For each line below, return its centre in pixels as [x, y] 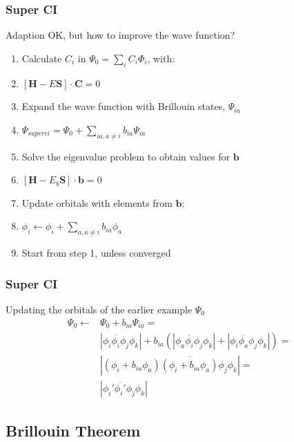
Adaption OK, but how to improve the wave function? [120, 35]
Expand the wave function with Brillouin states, [124, 106]
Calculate [42, 58]
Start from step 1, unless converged [96, 253]
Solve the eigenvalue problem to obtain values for [126, 156]
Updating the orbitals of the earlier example [99, 309]
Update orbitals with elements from [97, 202]
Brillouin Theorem [73, 430]
